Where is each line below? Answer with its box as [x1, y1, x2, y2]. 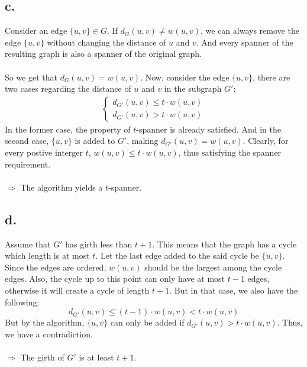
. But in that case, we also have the [169, 284, 298, 296]
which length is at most [5, 249, 90, 262]
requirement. [5, 157, 51, 170]
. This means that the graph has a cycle [152, 237, 297, 250]
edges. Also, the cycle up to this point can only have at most [5, 272, 225, 285]
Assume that [5, 237, 51, 250]
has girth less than [65, 237, 133, 250]
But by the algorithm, [5, 316, 85, 329]
